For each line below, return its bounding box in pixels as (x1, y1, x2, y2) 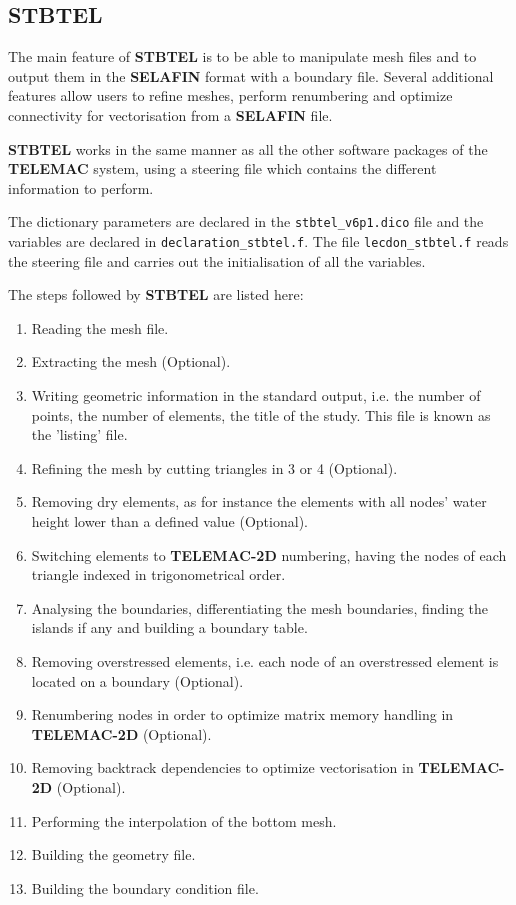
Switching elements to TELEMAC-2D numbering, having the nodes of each (31, 544, 507, 565)
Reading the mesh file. (31, 317, 169, 338)
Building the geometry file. (31, 844, 196, 865)
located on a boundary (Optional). (31, 670, 244, 691)
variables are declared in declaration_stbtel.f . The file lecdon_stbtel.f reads (8, 231, 509, 252)
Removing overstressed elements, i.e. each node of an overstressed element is (31, 650, 499, 671)
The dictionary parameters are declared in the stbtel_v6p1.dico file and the (8, 211, 484, 232)
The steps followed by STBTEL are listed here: (8, 284, 304, 305)
